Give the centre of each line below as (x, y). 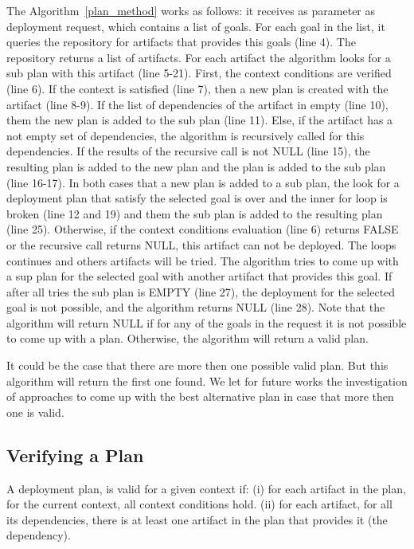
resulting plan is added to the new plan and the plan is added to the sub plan (196, 166)
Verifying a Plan (75, 455)
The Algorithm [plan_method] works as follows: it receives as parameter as (191, 10)
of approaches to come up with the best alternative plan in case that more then (200, 396)
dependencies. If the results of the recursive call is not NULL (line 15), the (188, 151)
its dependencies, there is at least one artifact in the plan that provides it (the (197, 519)
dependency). (39, 535)
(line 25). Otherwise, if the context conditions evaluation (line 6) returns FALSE (203, 229)
